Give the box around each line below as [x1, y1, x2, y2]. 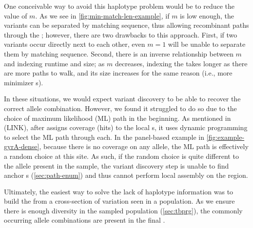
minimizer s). [4, 77, 43, 87]
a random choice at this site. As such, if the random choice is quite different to [4, 151, 239, 161]
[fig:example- [206, 132, 245, 142]
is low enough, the [180, 10, 234, 20]
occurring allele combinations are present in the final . [4, 215, 165, 225]
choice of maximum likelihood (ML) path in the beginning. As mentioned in [4, 113, 231, 123]
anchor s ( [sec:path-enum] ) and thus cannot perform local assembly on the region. [4, 170, 248, 180]
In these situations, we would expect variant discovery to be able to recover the [4, 94, 241, 104]
